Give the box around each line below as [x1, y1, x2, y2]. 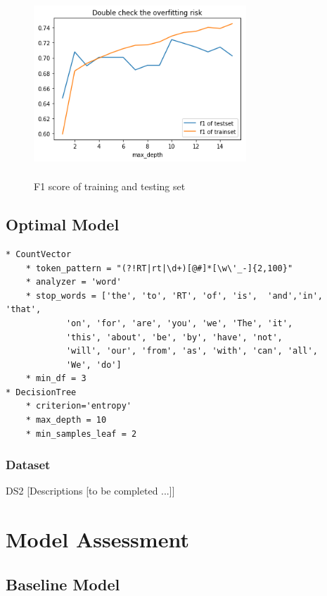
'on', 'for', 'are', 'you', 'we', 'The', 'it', [65, 318, 293, 328]
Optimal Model [6, 213, 120, 235]
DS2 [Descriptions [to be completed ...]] [6, 483, 175, 498]
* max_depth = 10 [25, 415, 107, 426]
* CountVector [6, 249, 72, 259]
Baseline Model [6, 573, 120, 595]
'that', [6, 304, 41, 315]
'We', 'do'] [65, 359, 122, 370]
